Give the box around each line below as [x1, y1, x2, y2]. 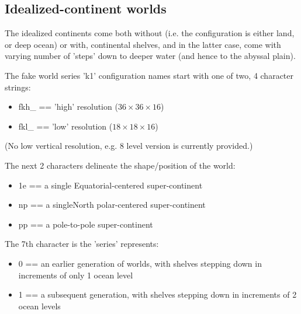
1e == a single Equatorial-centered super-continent [18, 179, 203, 191]
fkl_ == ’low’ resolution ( [18, 120, 113, 132]
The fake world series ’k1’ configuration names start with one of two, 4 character [5, 69, 294, 81]
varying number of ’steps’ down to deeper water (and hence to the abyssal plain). [5, 50, 296, 62]
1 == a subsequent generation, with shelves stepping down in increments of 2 [18, 288, 297, 301]
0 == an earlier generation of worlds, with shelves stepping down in [18, 257, 262, 269]
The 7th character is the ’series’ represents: [5, 238, 159, 250]
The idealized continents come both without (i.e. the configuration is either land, [5, 27, 295, 39]
